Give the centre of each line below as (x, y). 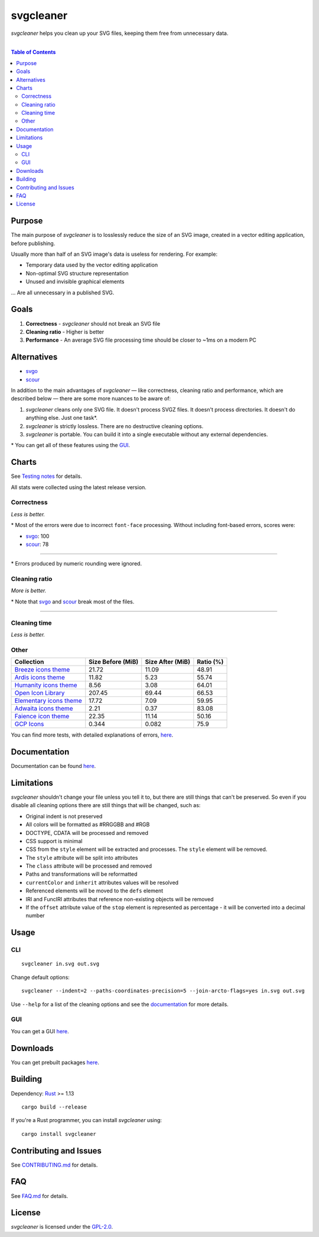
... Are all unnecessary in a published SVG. (63, 293)
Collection (29, 662)
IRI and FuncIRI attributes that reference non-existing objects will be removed (120, 899)
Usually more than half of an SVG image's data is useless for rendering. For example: (114, 254)
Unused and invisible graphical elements (75, 282)
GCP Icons (29, 724)
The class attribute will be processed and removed (89, 866)
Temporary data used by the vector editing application (92, 265)
